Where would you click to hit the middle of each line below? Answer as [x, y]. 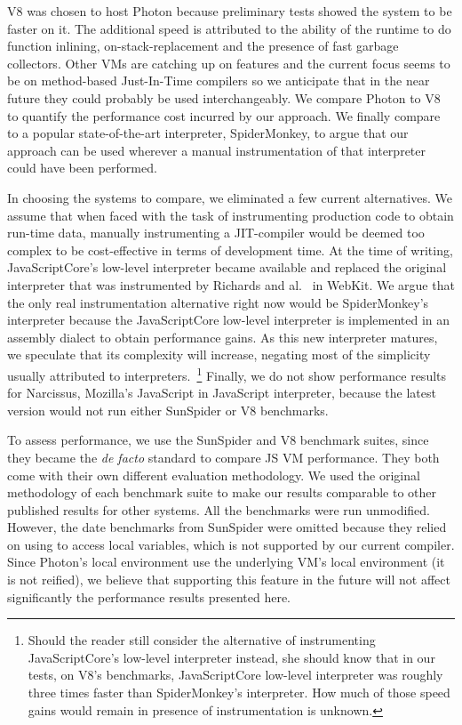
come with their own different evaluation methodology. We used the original [214, 475]
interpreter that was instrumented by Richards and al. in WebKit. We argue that [231, 284]
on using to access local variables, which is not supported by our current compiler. [231, 544]
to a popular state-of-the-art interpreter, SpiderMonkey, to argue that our [208, 133]
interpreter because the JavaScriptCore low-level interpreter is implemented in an [229, 320]
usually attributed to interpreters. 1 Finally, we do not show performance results [227, 374]
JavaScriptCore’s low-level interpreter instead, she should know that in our [231, 657]
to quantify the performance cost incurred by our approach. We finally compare [224, 115]
